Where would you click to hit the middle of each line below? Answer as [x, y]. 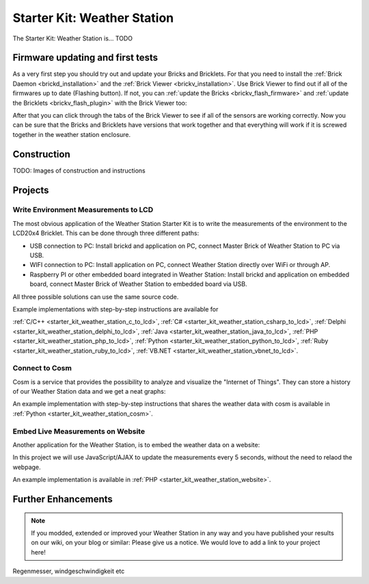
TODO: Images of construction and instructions [79, 170]
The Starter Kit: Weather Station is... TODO [73, 38]
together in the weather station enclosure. [72, 134]
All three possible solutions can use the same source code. [96, 296]
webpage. [27, 467]
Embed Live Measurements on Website [79, 431]
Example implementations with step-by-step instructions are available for [115, 309]
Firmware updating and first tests [85, 58]
